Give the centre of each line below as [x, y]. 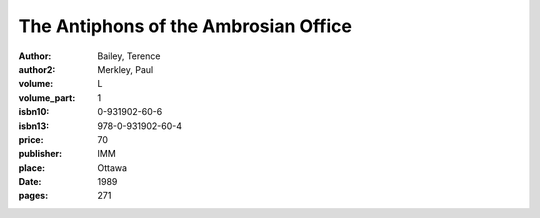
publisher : [40, 154]
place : [32, 167]
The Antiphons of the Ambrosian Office [185, 26]
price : [31, 139]
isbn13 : [34, 126]
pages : [33, 196]
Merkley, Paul [125, 69]
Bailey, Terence [129, 56]
